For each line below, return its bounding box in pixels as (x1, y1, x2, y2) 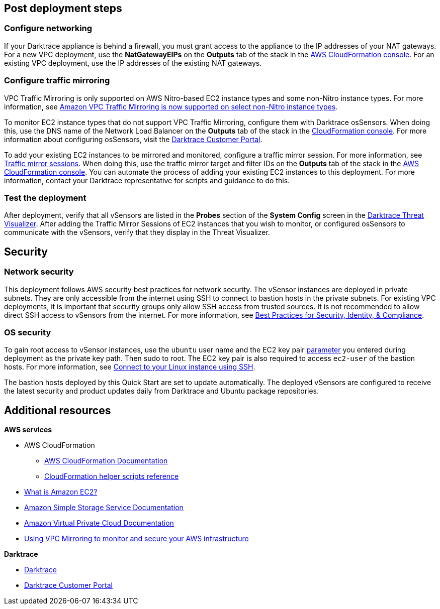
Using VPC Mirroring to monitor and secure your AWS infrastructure (24, 534, 249, 543)
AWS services (4, 425, 52, 434)
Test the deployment (4, 192, 86, 203)
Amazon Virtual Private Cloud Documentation (24, 519, 174, 528)
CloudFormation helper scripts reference (44, 472, 179, 481)
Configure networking (4, 23, 93, 34)
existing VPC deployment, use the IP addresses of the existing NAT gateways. (4, 58, 262, 67)
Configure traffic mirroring (4, 75, 110, 86)
